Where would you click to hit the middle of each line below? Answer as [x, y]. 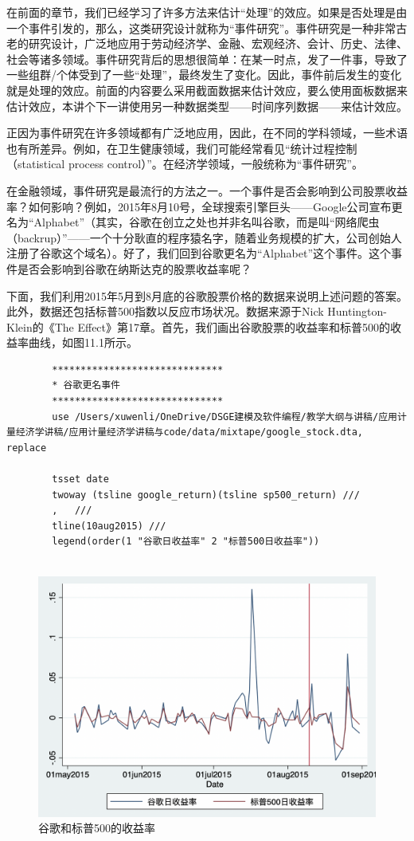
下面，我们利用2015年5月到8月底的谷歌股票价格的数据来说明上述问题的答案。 [207, 295]
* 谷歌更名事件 [86, 385]
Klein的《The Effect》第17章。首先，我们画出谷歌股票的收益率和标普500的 [199, 326]
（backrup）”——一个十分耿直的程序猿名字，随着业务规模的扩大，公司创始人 [204, 237]
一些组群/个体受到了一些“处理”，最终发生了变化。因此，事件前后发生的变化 [204, 75]
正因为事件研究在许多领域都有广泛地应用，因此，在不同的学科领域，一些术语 [207, 133]
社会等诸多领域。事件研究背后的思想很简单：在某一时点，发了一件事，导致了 [207, 59]
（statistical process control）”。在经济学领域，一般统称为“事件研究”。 [185, 164]
